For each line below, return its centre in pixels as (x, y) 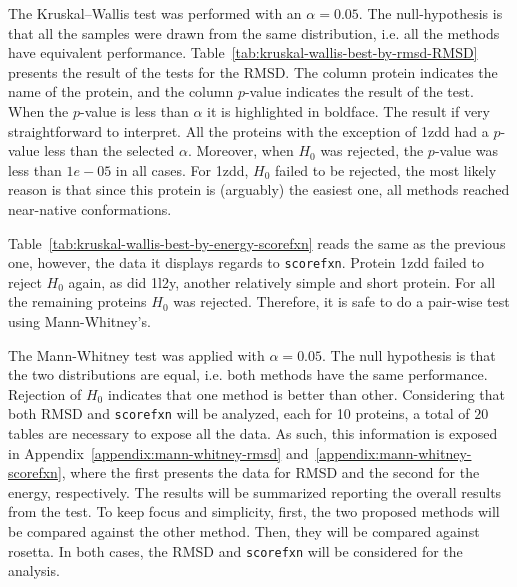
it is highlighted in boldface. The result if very (348, 110)
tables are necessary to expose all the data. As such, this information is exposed (253, 433)
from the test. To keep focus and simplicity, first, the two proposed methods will (254, 511)
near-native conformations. (90, 208)
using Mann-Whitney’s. (79, 320)
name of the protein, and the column (121, 91)
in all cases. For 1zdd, (182, 169)
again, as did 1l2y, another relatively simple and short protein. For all (282, 281)
